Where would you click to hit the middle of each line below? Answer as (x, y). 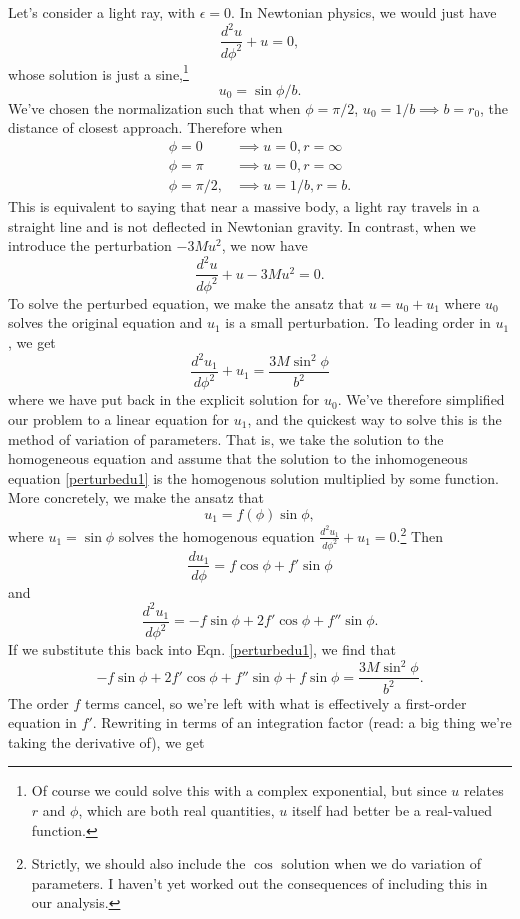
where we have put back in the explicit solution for (164, 399)
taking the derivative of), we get (106, 741)
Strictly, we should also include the (138, 863)
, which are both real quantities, (176, 809)
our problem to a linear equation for (119, 419)
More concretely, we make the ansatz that (136, 497)
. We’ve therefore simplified (421, 399)
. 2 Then (419, 534)
